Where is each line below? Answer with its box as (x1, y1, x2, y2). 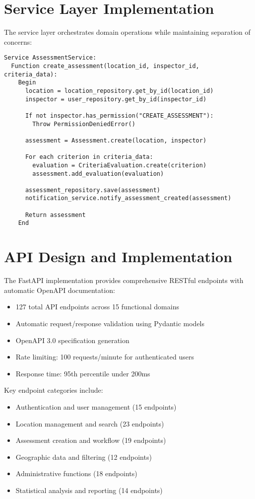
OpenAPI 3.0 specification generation (15, 335, 129, 345)
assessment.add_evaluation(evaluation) (32, 170, 164, 177)
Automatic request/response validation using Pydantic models (15, 318, 205, 328)
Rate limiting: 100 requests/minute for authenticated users (15, 352, 194, 362)
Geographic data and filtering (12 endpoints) (15, 451, 152, 462)
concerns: (4, 36, 32, 47)
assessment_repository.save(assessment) (25, 186, 160, 194)
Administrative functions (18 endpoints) (15, 468, 137, 479)
